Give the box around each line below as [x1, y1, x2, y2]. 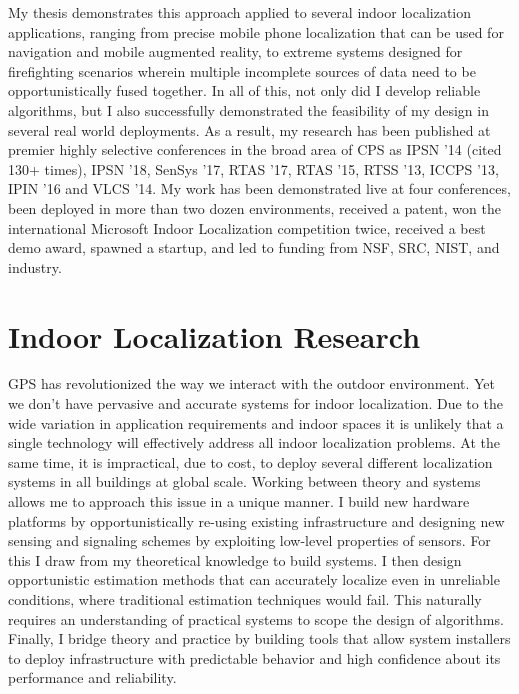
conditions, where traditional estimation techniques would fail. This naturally [8, 588, 482, 609]
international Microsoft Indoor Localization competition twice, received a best [8, 217, 486, 238]
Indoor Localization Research [8, 315, 421, 356]
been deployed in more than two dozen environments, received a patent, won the [8, 197, 501, 218]
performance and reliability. [8, 667, 177, 688]
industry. [8, 256, 62, 277]
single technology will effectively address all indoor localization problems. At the [8, 432, 500, 453]
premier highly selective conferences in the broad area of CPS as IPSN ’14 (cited [8, 139, 502, 160]
